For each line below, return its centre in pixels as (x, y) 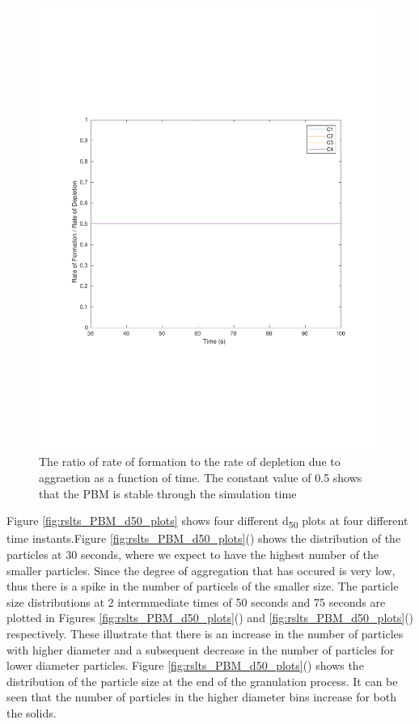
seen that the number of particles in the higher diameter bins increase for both (201, 697)
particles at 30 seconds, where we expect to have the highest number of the (193, 554)
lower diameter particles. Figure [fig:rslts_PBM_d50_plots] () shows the (185, 665)
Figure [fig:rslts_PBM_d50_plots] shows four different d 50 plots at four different (207, 522)
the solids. (32, 712)
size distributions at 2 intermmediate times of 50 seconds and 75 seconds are (196, 601)
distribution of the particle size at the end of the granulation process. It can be (202, 681)
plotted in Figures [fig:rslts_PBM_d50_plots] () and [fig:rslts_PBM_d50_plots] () (210, 618)
